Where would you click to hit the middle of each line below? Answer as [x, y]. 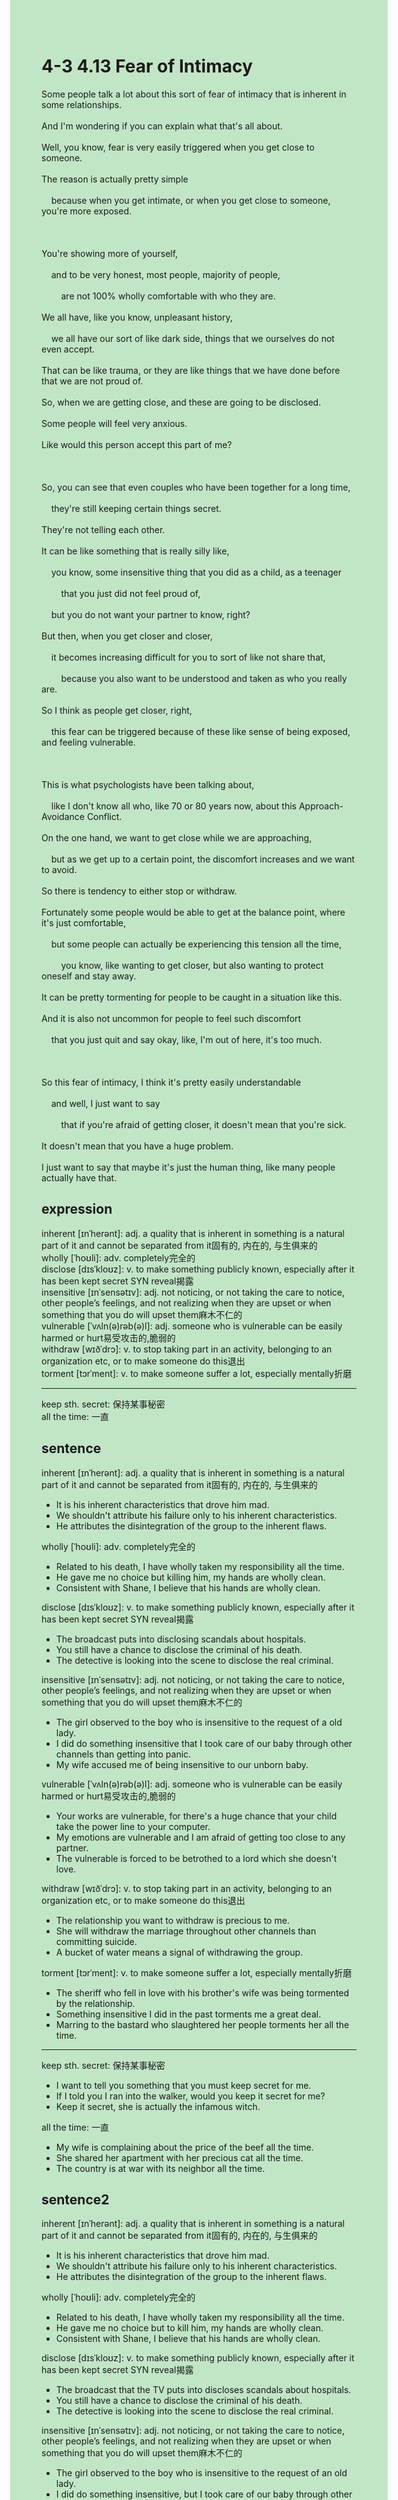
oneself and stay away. [89, 976]
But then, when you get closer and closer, [127, 636]
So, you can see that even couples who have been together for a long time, [196, 487]
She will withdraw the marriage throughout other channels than [186, 1931]
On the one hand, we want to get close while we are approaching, [177, 837]
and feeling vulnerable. [88, 742]
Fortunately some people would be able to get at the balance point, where [193, 912]
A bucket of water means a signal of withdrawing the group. [179, 1952]
